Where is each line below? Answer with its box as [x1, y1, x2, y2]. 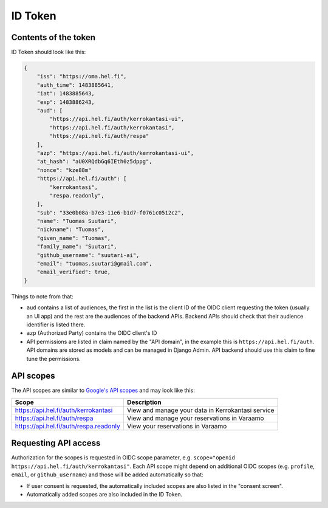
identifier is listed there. [26, 321, 86, 328]
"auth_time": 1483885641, [36, 81, 114, 88]
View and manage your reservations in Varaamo [126, 414, 264, 422]
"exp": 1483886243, [36, 98, 95, 106]
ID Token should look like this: [11, 49, 86, 56]
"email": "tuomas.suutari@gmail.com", [36, 260, 152, 267]
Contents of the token [11, 32, 95, 43]
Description [126, 398, 162, 407]
